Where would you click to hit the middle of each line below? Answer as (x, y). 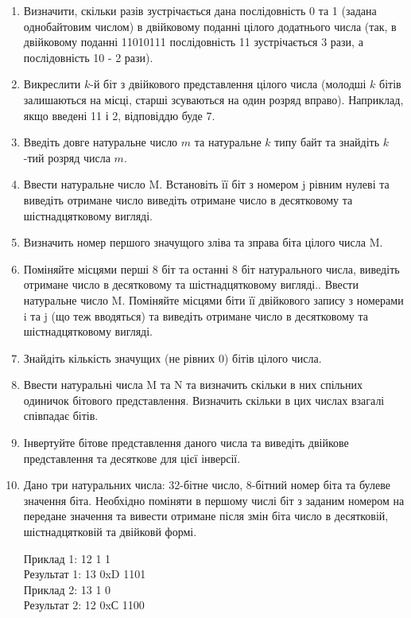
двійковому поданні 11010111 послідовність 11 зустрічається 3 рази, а (193, 42)
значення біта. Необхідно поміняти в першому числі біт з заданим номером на (214, 500)
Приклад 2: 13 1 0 (67, 589)
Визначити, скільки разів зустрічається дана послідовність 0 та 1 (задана (200, 10)
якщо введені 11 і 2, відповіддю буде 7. (119, 115)
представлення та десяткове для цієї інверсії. (132, 458)
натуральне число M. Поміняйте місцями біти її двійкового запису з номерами (213, 299)
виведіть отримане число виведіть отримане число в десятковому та (188, 199)
